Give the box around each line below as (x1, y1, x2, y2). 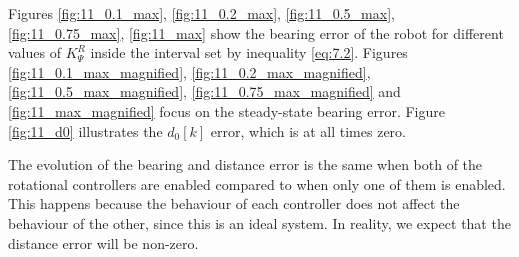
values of (8, 42, 61, 63)
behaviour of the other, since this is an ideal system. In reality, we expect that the (8, 212, 511, 233)
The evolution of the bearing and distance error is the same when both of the (8, 154, 483, 175)
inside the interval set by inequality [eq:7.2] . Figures (90, 42, 408, 63)
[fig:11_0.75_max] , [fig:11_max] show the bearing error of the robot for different (8, 22, 504, 43)
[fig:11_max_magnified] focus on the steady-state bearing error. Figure (8, 100, 445, 121)
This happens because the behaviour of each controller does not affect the (8, 193, 460, 214)
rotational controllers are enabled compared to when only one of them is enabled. (8, 173, 506, 194)
